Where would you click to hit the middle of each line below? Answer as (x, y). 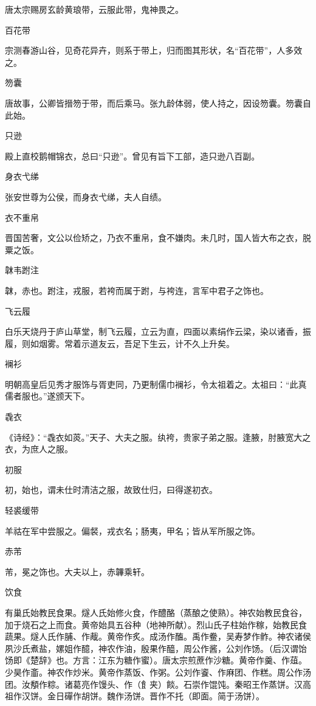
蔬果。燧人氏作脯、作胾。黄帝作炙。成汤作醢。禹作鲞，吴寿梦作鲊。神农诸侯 (158, 636)
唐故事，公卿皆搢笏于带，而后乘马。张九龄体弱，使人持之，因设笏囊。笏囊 (154, 103)
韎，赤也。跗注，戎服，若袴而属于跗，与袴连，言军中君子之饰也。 (137, 290)
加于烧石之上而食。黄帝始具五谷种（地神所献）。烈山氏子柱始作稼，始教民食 (156, 624)
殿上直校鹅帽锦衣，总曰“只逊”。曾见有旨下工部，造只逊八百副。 (132, 156)
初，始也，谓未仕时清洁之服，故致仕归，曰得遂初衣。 (111, 490)
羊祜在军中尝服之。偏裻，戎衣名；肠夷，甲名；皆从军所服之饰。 (132, 530)
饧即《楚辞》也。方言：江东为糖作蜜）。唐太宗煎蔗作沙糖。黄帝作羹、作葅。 (156, 660)
